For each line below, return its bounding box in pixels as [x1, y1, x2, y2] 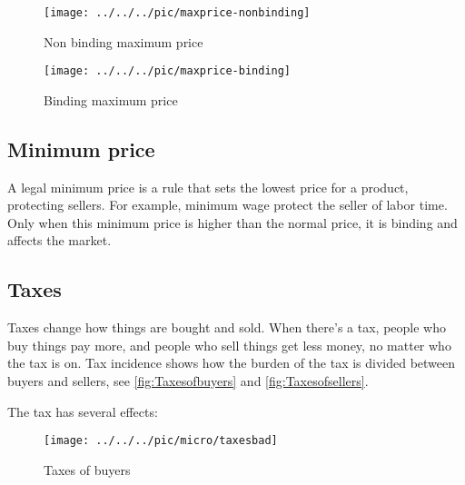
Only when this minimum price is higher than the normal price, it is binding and [7, 213, 458, 232]
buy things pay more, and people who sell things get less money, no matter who [7, 335, 451, 354]
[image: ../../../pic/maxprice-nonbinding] [44, 6, 311, 19]
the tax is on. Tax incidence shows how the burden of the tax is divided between [7, 353, 456, 372]
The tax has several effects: [7, 401, 158, 421]
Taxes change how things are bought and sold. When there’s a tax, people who [7, 318, 446, 337]
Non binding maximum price [44, 32, 203, 51]
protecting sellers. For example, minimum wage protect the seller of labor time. [7, 195, 448, 214]
